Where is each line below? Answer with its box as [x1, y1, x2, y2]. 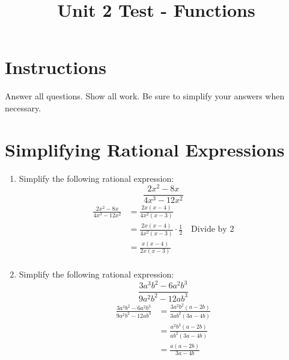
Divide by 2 [191, 225, 234, 234]
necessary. [5, 101, 41, 114]
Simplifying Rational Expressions [5, 137, 285, 161]
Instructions [5, 55, 106, 79]
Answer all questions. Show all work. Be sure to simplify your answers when [5, 90, 285, 102]
